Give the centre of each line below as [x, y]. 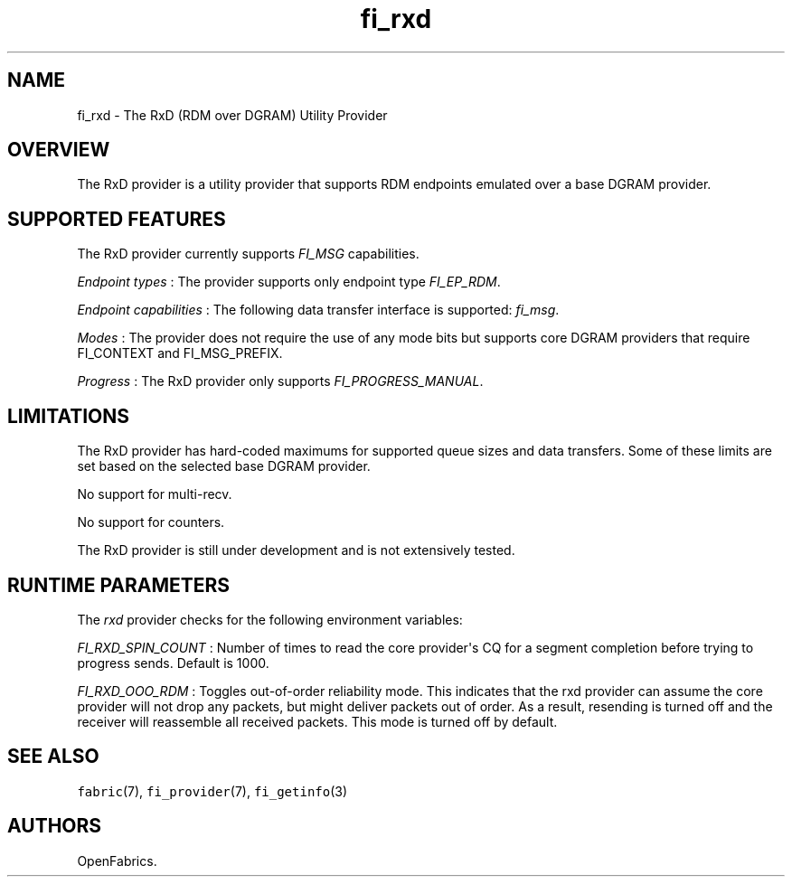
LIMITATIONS [69, 416]
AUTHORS [55, 826]
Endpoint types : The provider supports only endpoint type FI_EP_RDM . [289, 282]
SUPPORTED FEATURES [117, 219]
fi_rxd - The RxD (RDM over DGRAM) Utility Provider [232, 115]
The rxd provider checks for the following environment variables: [270, 619]
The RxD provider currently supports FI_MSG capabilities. [248, 254]
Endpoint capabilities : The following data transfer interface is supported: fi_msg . [318, 310]
